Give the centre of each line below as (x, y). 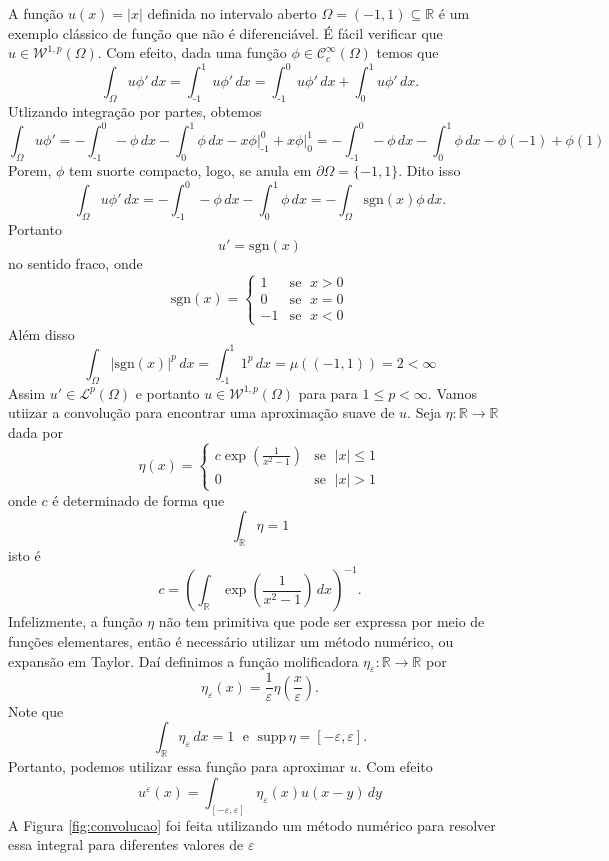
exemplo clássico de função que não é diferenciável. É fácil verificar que (225, 32)
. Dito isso (429, 169)
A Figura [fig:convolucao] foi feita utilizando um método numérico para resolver (252, 824)
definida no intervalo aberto (232, 13)
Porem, (30, 169)
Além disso (41, 333)
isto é (24, 555)
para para (328, 392)
